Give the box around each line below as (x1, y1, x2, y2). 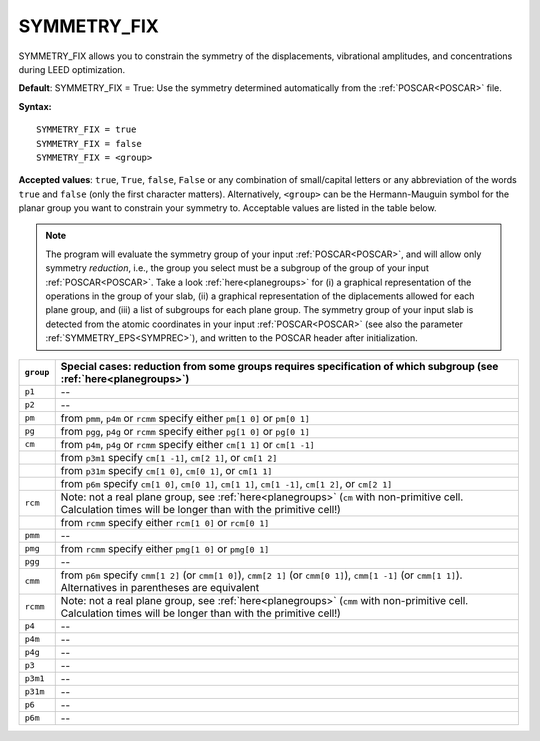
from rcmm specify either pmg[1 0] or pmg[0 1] (60, 541, 270, 555)
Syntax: (18, 100, 52, 112)
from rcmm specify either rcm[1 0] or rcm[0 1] (60, 515, 270, 529)
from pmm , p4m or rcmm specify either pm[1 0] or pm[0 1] (60, 411, 310, 425)
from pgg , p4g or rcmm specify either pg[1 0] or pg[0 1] (60, 424, 310, 438)
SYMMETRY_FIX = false (36, 138, 142, 149)
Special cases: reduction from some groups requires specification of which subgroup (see (60, 359, 499, 373)
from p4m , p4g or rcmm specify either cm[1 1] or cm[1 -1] (60, 437, 315, 451)
